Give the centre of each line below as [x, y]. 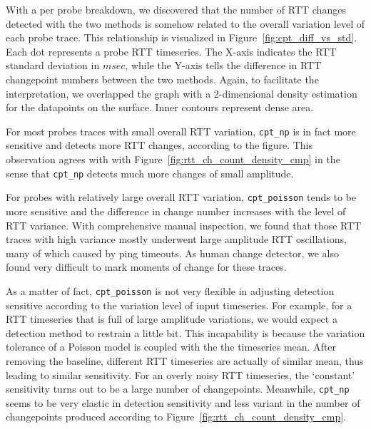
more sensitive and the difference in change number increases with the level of [176, 211]
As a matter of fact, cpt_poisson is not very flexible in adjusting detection [170, 290]
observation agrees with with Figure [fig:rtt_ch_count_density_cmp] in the [173, 159]
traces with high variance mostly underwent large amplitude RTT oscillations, [176, 239]
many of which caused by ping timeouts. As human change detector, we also [172, 253]
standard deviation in [53, 65]
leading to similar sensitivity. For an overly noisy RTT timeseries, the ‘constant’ [181, 374]
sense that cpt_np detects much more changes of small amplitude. [150, 173]
